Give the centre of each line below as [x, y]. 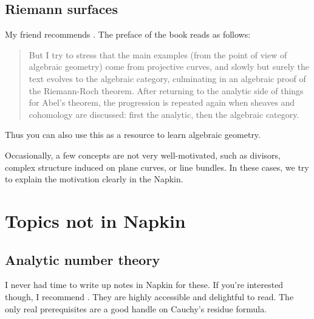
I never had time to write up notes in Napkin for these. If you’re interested [144, 285]
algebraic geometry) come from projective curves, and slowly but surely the [169, 67]
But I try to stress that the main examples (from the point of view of [158, 54]
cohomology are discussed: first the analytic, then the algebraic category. [164, 114]
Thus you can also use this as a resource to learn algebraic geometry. [133, 135]
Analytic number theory [83, 259]
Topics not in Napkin [95, 220]
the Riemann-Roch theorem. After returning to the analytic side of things [166, 90]
